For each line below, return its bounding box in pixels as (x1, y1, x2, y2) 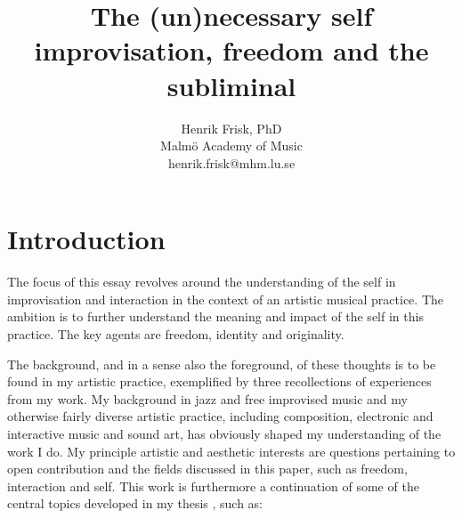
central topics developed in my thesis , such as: (7, 494, 263, 513)
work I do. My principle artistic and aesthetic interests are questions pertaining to (7, 441, 456, 460)
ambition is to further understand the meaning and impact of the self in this (7, 307, 424, 326)
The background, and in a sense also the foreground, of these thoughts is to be (7, 354, 436, 373)
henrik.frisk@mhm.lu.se (167, 153, 296, 172)
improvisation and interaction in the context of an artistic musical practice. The (7, 289, 443, 308)
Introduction (7, 221, 166, 257)
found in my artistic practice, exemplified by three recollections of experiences (7, 372, 432, 391)
